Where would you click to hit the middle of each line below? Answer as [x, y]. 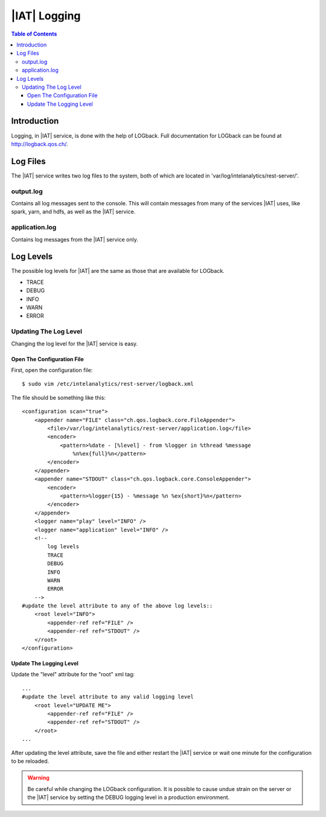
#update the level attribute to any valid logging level [108, 697]
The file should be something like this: [58, 397]
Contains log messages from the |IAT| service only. [75, 239]
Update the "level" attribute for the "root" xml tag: [73, 674]
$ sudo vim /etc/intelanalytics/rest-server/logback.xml [108, 384]
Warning [38, 778]
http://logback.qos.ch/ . [40, 144]
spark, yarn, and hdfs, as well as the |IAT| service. [73, 212]
